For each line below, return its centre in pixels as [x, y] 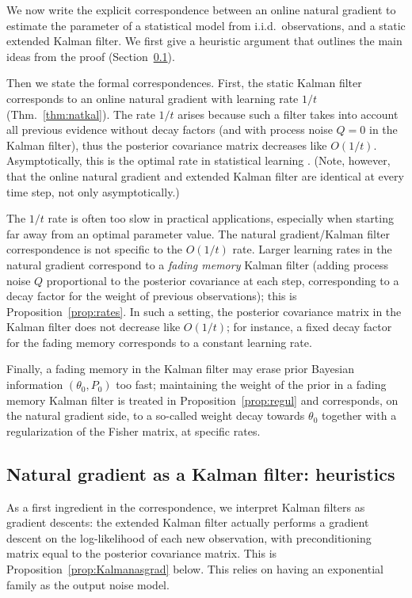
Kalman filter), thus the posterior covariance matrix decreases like [167, 145]
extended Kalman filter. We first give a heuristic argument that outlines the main [204, 41]
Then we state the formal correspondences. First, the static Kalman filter [184, 83]
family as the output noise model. [88, 584]
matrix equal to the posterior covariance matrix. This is [142, 553]
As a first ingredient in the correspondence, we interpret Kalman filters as [186, 507]
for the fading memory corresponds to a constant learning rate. [159, 342]
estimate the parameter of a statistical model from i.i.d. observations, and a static [206, 25]
